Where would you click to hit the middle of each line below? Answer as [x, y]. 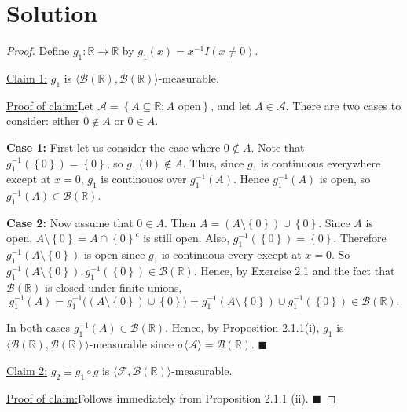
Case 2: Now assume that [70, 222]
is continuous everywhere [321, 162]
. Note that [278, 147]
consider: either [43, 121]
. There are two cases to [343, 105]
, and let [231, 105]
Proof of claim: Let [50, 105]
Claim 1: [27, 77]
